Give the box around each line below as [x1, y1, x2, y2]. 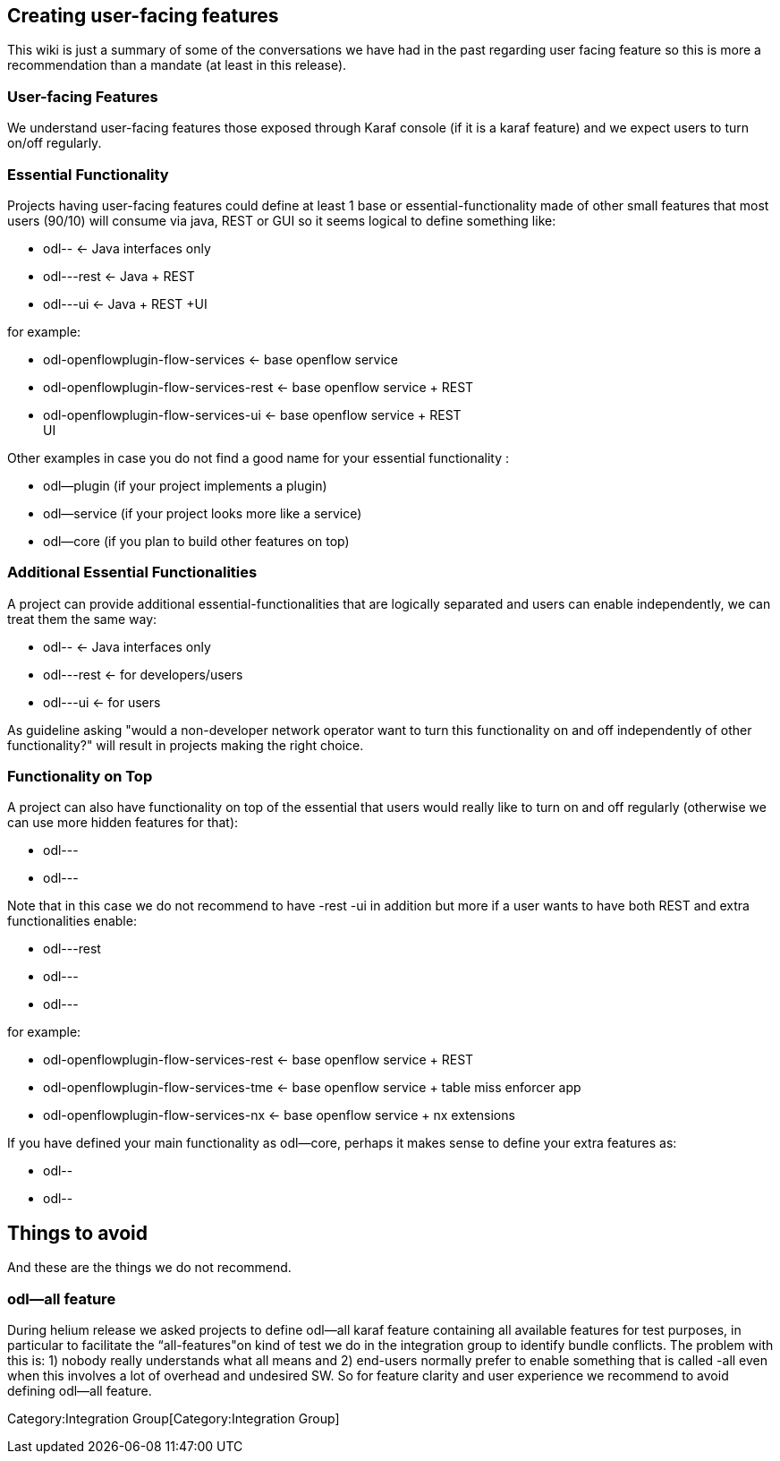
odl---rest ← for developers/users [43, 666, 243, 682]
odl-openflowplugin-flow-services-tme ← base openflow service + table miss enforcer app [43, 1080, 581, 1096]
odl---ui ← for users [43, 694, 161, 710]
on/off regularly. [7, 135, 102, 151]
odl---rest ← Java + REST [43, 268, 195, 284]
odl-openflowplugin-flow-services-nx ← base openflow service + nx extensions [43, 1107, 515, 1124]
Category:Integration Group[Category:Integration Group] [7, 1411, 340, 1427]
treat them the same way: [7, 611, 157, 627]
